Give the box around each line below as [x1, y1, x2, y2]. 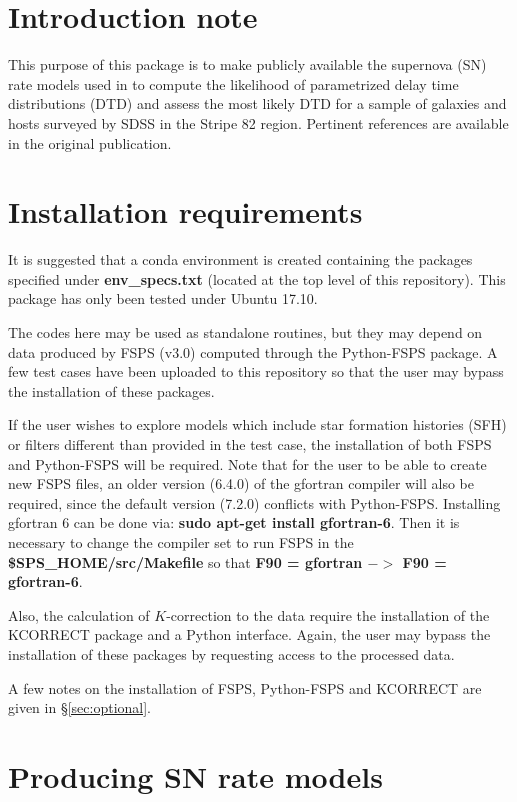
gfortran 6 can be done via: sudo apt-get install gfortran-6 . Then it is [8, 512, 460, 533]
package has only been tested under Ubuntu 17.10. [8, 288, 318, 309]
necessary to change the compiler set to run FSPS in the [8, 531, 354, 552]
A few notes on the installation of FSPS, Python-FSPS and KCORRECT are [8, 677, 482, 698]
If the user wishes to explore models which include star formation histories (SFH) [8, 414, 507, 435]
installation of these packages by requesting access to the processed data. [8, 643, 455, 664]
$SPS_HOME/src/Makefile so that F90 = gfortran [8, 551, 363, 572]
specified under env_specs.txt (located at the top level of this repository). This [8, 268, 506, 289]
